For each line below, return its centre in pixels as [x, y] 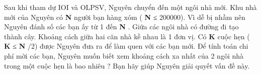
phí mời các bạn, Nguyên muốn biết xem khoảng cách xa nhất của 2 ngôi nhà [124, 55]
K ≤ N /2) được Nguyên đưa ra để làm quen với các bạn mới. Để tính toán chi [126, 46]
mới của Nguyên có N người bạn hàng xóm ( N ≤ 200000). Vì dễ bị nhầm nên [125, 17]
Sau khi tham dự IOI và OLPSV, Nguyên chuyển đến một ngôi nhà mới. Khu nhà [130, 7]
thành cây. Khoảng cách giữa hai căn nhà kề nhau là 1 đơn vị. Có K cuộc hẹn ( [127, 36]
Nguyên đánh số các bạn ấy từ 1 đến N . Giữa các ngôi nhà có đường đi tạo [121, 27]
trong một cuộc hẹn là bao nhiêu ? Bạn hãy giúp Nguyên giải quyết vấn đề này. [127, 65]
